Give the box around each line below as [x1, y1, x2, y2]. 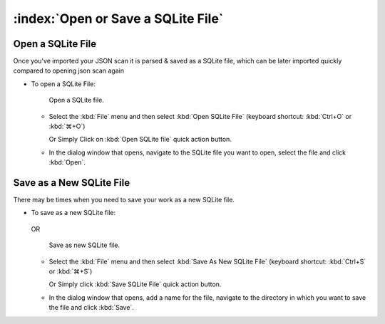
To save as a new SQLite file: [31, 209, 116, 217]
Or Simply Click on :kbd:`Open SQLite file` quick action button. [48, 135, 232, 144]
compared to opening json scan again [13, 66, 125, 75]
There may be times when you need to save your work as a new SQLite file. [13, 196, 235, 204]
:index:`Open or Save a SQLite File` [13, 11, 224, 26]
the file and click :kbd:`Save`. [48, 303, 135, 312]
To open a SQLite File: [31, 79, 96, 88]
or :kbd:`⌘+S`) [48, 267, 93, 276]
